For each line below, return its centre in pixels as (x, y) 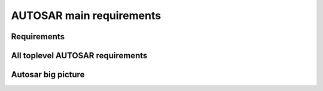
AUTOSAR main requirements (86, 15)
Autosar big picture (48, 75)
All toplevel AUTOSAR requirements (79, 56)
